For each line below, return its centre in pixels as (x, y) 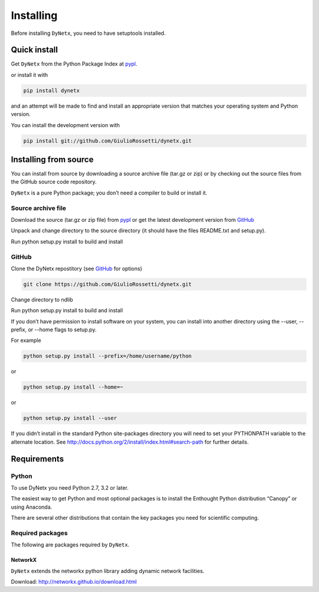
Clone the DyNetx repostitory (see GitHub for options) (77, 268)
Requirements (38, 459)
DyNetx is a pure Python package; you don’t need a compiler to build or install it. (109, 193)
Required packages (39, 533)
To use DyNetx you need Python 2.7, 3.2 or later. (70, 487)
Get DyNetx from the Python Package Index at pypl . (74, 64)
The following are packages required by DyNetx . (70, 545)
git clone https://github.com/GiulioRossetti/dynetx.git (108, 284)
